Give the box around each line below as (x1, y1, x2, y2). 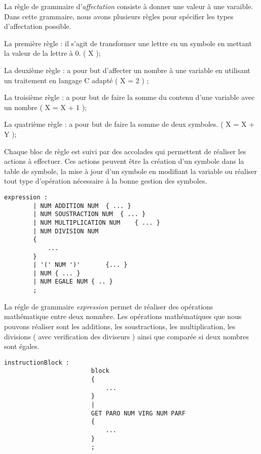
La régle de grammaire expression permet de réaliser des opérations (4, 301, 213, 311)
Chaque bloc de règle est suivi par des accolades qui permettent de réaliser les (4, 146, 246, 156)
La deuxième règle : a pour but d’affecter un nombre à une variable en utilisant (4, 64, 250, 75)
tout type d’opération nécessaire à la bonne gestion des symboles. (4, 176, 207, 186)
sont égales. (4, 341, 40, 352)
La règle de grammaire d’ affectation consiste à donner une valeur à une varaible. (4, 1, 253, 11)
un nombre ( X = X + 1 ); (4, 101, 87, 112)
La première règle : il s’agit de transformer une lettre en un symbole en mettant (4, 38, 252, 48)
